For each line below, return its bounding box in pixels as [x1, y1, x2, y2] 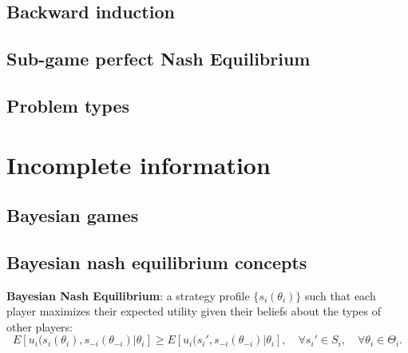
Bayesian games [6, 203, 139, 228]
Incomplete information [6, 148, 271, 180]
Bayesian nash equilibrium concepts [6, 249, 307, 274]
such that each [304, 287, 376, 303]
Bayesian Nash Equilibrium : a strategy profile [6, 287, 250, 303]
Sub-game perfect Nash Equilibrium [6, 46, 311, 71]
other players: [6, 318, 73, 335]
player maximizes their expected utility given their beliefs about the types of [6, 303, 381, 319]
